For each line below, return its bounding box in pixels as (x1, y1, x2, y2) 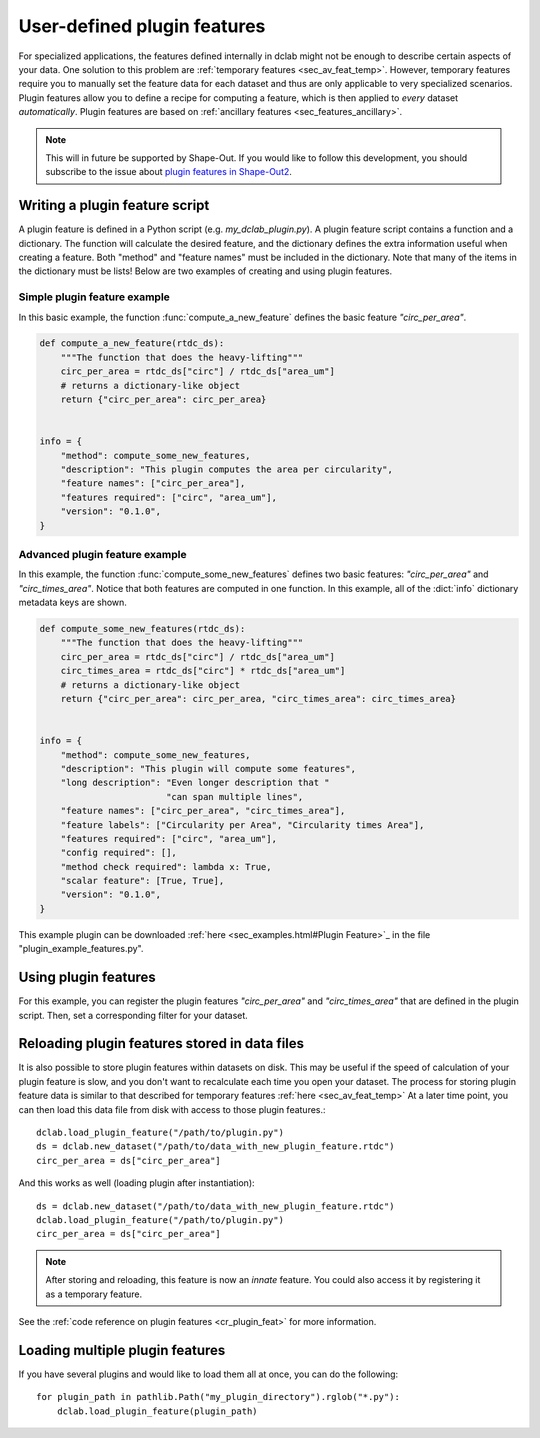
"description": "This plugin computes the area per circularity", (60, 464, 394, 475)
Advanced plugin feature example (18, 547, 187, 561)
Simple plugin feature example (18, 290, 170, 304)
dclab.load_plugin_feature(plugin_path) (56, 1405, 259, 1417)
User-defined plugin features (18, 15, 266, 37)
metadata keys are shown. (18, 596, 127, 609)
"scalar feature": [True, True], (60, 875, 225, 887)
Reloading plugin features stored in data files (18, 1035, 305, 1052)
